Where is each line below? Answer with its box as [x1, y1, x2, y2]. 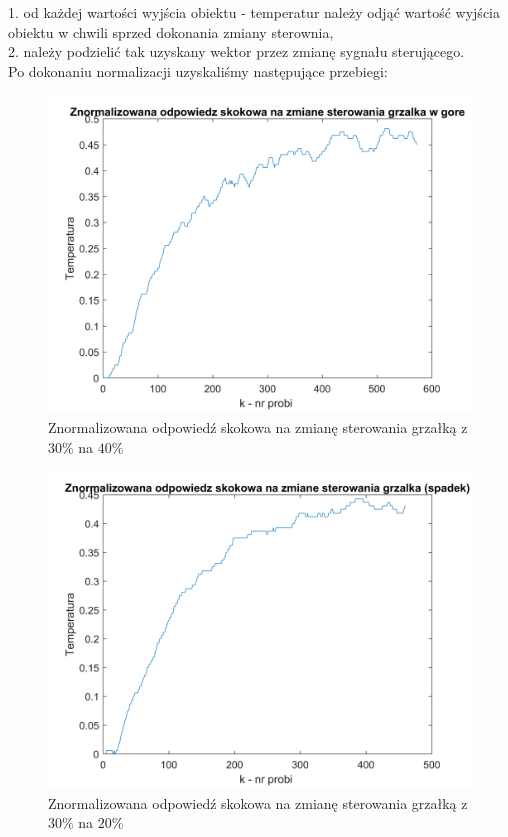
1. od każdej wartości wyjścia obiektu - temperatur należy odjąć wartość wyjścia [8, 2, 500, 22]
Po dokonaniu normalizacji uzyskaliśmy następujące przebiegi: [8, 60, 388, 81]
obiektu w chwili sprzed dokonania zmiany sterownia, [8, 21, 334, 42]
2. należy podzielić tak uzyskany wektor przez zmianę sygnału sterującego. [8, 41, 465, 62]
